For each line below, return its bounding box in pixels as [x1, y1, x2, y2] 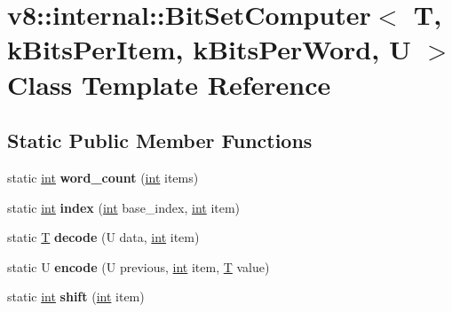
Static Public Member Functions [7, 127, 313, 154]
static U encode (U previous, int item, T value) [7, 257, 270, 276]
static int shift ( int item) [7, 287, 145, 306]
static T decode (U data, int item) [7, 228, 200, 246]
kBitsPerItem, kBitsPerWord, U [7, 31, 411, 67]
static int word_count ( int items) [7, 168, 199, 186]
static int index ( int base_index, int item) [7, 198, 241, 216]
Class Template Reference [7, 66, 331, 102]
